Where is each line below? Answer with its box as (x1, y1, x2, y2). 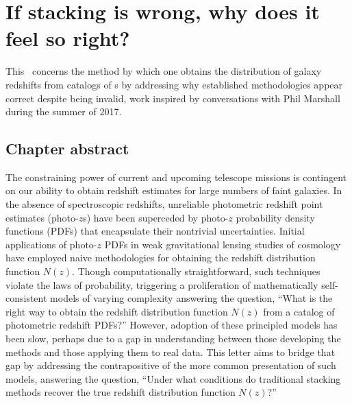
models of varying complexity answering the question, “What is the (50, 291, 333, 305)
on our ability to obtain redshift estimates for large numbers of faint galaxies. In (5, 183, 342, 198)
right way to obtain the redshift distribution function (5, 304, 228, 318)
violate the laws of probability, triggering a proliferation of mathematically (5, 277, 318, 292)
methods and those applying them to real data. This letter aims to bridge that (5, 344, 336, 359)
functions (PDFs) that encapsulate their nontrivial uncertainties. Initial (5, 224, 305, 238)
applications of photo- (5, 237, 97, 251)
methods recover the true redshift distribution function (5, 385, 236, 399)
